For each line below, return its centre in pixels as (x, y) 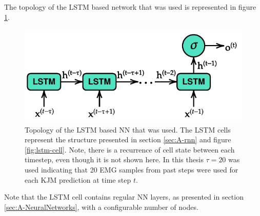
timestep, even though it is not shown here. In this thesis (114, 159)
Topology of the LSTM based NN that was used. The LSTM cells (128, 129)
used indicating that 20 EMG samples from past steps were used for (132, 170)
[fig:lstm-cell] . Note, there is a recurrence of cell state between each (130, 149)
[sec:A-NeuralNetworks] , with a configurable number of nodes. (101, 207)
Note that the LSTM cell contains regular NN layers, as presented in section (124, 197)
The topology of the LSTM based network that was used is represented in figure (130, 7)
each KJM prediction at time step (78, 179)
